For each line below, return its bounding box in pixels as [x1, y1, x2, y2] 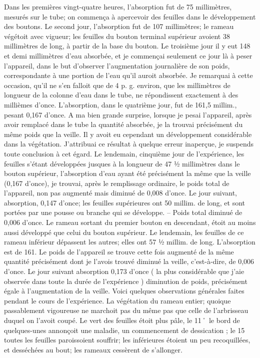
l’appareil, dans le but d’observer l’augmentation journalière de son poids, [4, 60, 230, 70]
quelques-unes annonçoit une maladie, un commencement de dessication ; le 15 [4, 324, 245, 335]
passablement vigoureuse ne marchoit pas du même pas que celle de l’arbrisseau [4, 305, 248, 315]
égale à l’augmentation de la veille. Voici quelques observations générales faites [4, 285, 244, 296]
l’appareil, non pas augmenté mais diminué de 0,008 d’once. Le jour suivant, [4, 187, 237, 198]
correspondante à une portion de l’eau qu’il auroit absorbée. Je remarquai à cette [4, 70, 253, 80]
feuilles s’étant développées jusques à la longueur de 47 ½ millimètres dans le [4, 158, 240, 168]
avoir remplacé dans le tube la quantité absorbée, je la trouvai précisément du [4, 119, 243, 129]
